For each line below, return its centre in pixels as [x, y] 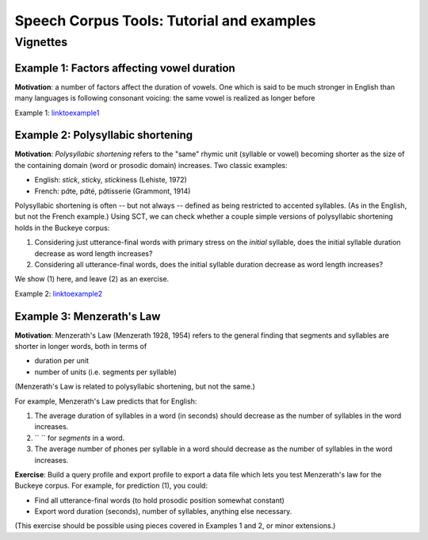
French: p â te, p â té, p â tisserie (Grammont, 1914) [113, 191]
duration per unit [62, 361]
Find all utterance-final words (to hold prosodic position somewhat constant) [160, 500]
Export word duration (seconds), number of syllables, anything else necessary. [163, 511]
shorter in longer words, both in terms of [81, 346]
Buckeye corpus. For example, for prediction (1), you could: [111, 486]
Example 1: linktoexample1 [57, 113]
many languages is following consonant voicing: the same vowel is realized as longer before [165, 98]
